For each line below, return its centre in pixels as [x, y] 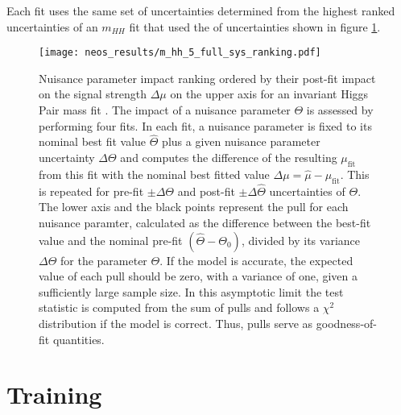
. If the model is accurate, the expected [256, 260]
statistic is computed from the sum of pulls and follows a [179, 307]
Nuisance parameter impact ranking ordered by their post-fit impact [207, 78]
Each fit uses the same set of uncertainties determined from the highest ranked [201, 10]
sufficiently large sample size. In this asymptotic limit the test [191, 291]
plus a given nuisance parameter [241, 141]
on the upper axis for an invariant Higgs [269, 94]
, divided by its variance [301, 240]
